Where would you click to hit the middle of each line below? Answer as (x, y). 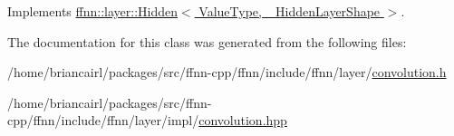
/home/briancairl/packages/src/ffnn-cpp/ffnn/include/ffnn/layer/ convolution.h (227, 72)
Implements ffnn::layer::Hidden (92, 11)
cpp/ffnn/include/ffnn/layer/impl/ (103, 120)
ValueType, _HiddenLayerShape (290, 11)
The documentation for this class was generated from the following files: (207, 41)
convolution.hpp (243, 120)
